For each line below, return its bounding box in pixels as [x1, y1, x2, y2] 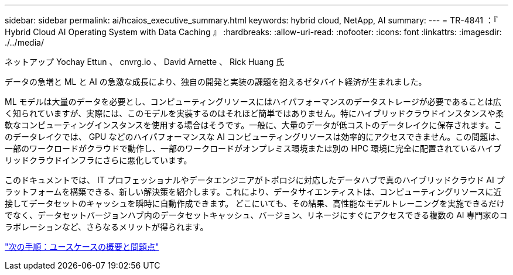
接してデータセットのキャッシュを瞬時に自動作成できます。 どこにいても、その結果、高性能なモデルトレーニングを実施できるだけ [5, 198, 505, 208]
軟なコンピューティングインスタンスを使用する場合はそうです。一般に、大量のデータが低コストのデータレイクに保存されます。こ [5, 120, 502, 130]
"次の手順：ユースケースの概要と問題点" [5, 242, 159, 252]
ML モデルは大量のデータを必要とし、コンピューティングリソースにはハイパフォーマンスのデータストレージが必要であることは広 [5, 97, 501, 106]
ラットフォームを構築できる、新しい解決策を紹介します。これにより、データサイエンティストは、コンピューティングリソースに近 [5, 187, 502, 197]
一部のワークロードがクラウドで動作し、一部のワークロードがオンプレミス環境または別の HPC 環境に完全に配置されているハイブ [5, 143, 502, 153]
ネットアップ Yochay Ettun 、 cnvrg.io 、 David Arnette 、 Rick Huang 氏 [5, 57, 285, 67]
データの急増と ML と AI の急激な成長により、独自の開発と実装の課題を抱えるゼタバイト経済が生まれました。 [5, 77, 427, 87]
